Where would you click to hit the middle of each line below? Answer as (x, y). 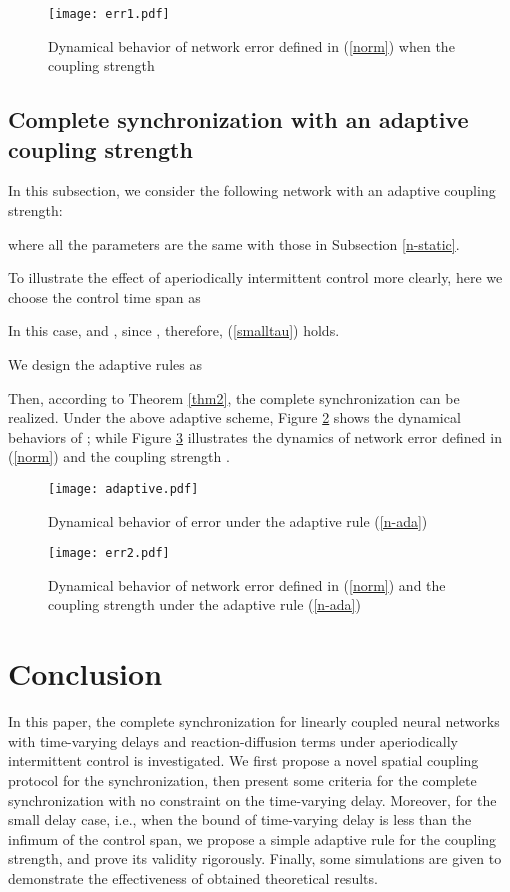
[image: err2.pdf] (109, 553)
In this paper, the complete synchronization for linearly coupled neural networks (254, 721)
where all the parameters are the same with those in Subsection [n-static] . (234, 243)
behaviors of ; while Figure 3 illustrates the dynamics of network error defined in (255, 436)
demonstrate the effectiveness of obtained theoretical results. (193, 877)
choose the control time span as (104, 296)
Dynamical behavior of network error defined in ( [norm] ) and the (247, 584)
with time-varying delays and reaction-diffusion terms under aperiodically (233, 740)
